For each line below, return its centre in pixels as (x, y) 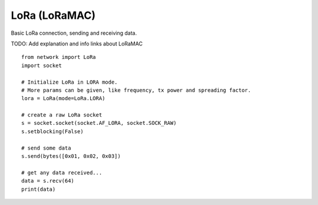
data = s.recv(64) (48, 181)
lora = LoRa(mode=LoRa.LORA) (63, 98)
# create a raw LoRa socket (62, 115)
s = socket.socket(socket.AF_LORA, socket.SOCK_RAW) (99, 123)
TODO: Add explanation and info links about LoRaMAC (77, 44)
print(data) (39, 189)
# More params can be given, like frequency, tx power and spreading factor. (136, 90)
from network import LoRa (59, 57)
